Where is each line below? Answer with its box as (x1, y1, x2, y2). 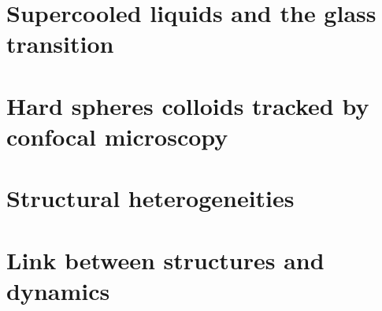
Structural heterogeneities (6, 182, 295, 214)
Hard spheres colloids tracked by (6, 89, 369, 121)
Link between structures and (6, 243, 325, 276)
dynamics (6, 274, 110, 306)
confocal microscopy (6, 120, 228, 152)
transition (6, 28, 114, 60)
